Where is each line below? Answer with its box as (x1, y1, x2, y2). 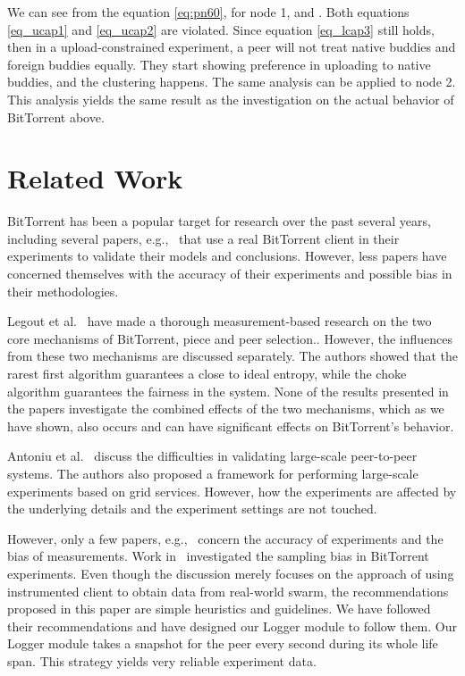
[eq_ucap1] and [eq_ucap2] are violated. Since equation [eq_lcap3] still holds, (7, 20, 435, 38)
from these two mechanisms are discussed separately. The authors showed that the (7, 346, 458, 365)
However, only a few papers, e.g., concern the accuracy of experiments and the (7, 529, 444, 547)
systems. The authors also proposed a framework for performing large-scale (7, 464, 418, 482)
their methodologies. (7, 281, 119, 300)
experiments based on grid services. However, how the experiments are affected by (7, 481, 457, 500)
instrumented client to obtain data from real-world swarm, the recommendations (7, 581, 449, 600)
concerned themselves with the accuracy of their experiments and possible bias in (7, 264, 452, 283)
